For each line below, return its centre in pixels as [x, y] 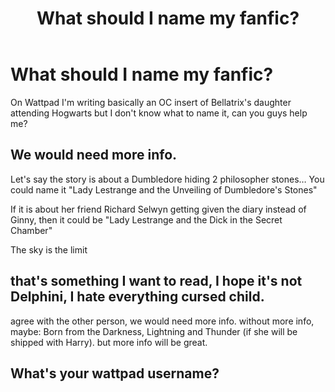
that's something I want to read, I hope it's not [156, 281]
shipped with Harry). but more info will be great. [109, 342]
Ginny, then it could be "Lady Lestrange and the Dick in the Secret [146, 219]
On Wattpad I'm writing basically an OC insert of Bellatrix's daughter [151, 102]
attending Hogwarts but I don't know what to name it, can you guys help [159, 113]
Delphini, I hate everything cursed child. [137, 297]
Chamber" [31, 230]
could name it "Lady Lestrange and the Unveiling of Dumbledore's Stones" [164, 189]
